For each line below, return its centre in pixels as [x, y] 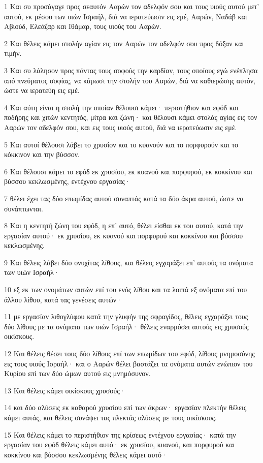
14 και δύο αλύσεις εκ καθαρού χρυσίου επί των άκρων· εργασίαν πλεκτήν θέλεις [125, 407]
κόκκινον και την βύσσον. [42, 154]
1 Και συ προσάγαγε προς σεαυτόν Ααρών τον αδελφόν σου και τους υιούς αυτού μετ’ [132, 6]
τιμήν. [13, 53]
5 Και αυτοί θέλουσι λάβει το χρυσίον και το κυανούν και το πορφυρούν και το [121, 144]
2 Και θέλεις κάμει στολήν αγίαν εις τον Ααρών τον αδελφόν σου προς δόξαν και [124, 43]
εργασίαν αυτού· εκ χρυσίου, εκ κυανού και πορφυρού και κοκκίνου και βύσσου [124, 235]
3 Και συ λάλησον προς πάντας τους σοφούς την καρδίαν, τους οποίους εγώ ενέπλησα [131, 70]
